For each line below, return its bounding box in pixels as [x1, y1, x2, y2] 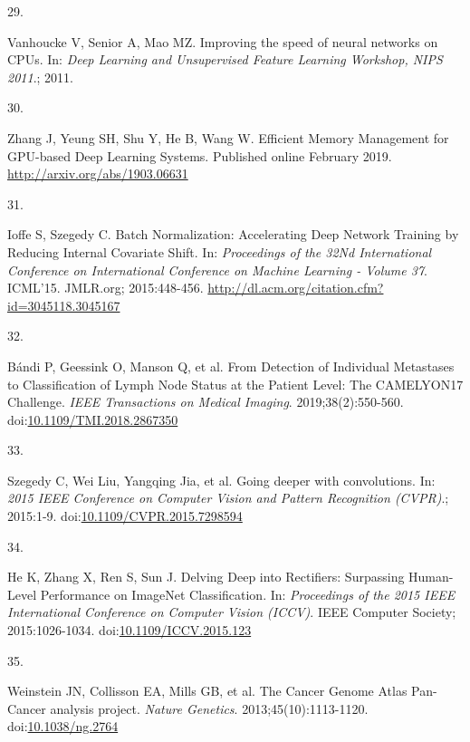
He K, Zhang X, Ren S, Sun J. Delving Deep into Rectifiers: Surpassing [7, 567, 405, 586]
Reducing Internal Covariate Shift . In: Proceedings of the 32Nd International [7, 242, 432, 261]
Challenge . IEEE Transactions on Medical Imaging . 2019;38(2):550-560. [7, 392, 404, 411]
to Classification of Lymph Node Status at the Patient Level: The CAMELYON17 [7, 374, 464, 393]
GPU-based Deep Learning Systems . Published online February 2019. [7, 146, 392, 165]
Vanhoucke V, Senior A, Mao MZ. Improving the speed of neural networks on [7, 32, 438, 51]
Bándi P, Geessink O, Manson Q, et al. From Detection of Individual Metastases [7, 356, 455, 375]
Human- [408, 567, 454, 586]
